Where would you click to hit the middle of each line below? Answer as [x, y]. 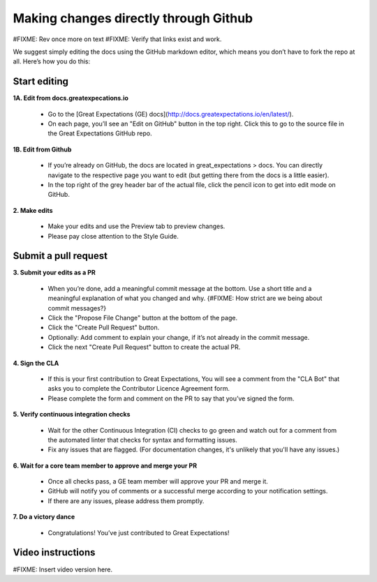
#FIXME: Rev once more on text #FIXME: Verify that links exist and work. [117, 39]
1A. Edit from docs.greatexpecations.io [71, 98]
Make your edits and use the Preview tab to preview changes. [136, 226]
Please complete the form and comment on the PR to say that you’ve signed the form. [171, 398]
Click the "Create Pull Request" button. [104, 327]
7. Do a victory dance [44, 517]
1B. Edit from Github [42, 149]
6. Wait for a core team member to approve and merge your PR [105, 465]
